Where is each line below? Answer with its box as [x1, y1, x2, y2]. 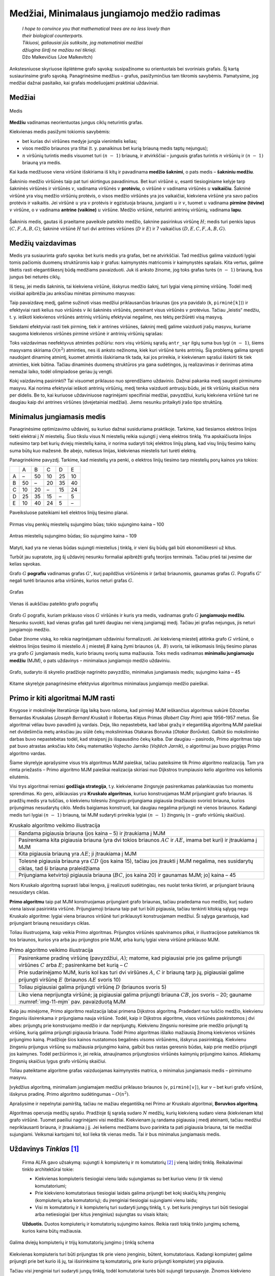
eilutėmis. [9, 774, 30, 780]
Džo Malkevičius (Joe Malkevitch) [22, 54, 93, 60]
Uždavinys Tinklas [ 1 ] [9, 1144, 79, 1153]
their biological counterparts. [22, 32, 84, 38]
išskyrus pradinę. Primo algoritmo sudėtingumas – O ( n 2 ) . [9, 1090, 130, 1097]
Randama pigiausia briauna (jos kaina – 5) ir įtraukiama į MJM [18, 829, 166, 837]
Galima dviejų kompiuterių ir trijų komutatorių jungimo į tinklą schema [9, 1239, 154, 1245]
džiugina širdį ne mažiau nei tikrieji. [22, 46, 97, 53]
